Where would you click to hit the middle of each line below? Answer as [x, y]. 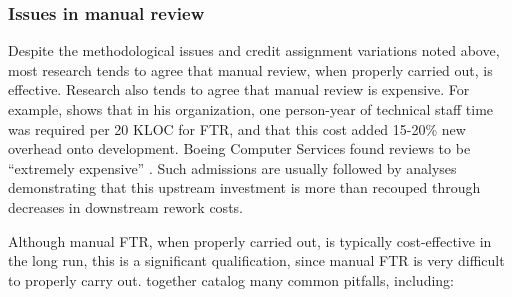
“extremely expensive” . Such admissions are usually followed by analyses [232, 167]
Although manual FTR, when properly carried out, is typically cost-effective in [250, 240]
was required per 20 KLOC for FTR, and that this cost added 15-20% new [237, 128]
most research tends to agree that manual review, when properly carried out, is [250, 69]
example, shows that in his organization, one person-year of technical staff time [251, 109]
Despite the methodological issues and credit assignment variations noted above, [254, 50]
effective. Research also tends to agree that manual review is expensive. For [239, 89]
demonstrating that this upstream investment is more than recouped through [244, 187]
